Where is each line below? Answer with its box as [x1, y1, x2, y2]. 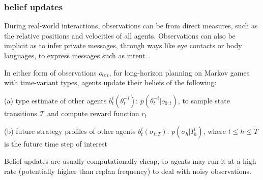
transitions [4, 107, 37, 118]
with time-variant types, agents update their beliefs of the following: [4, 77, 217, 88]
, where [203, 126, 226, 136]
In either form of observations [4, 67, 97, 78]
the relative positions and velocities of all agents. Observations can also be [4, 30, 236, 41]
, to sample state [178, 95, 230, 105]
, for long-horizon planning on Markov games [109, 67, 250, 78]
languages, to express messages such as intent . [4, 50, 151, 60]
